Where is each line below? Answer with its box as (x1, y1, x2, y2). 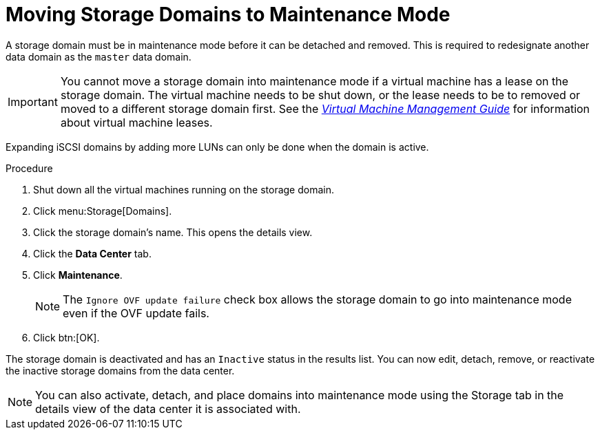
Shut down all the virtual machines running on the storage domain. (33, 183, 334, 195)
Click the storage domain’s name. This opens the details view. (33, 226, 313, 238)
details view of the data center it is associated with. (35, 401, 301, 416)
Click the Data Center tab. (33, 247, 152, 259)
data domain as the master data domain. (6, 50, 192, 63)
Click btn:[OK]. (33, 331, 100, 343)
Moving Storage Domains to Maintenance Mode (6, 3, 451, 26)
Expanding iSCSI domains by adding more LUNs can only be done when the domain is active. (6, 140, 429, 153)
